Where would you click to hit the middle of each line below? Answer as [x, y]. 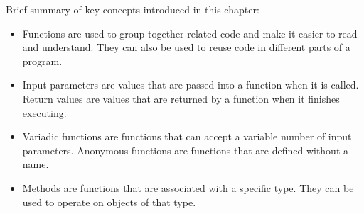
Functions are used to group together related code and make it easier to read [190, 33]
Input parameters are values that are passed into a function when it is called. [191, 85]
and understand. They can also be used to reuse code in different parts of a [186, 47]
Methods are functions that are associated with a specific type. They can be [188, 187]
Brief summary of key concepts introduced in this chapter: [133, 9]
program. [42, 61]
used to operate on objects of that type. [109, 202]
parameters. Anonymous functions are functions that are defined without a [186, 150]
